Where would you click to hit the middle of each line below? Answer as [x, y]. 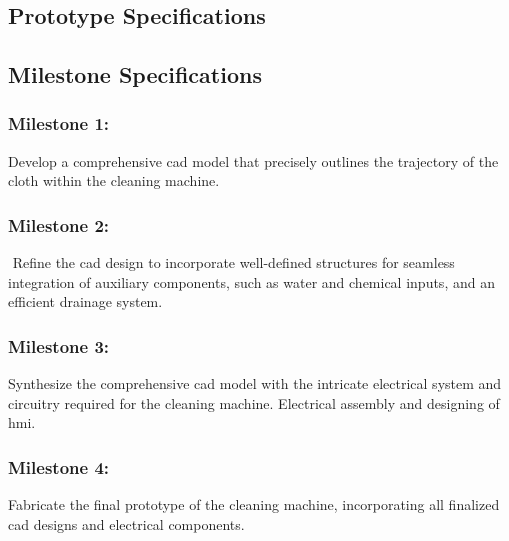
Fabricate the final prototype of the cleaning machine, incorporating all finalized [254, 504]
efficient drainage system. [85, 301]
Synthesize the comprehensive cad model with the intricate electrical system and [255, 383]
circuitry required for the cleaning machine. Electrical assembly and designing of [254, 402]
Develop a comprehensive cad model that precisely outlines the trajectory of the [253, 160]
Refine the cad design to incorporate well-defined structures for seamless [233, 262]
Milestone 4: [59, 466]
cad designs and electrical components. [126, 523]
